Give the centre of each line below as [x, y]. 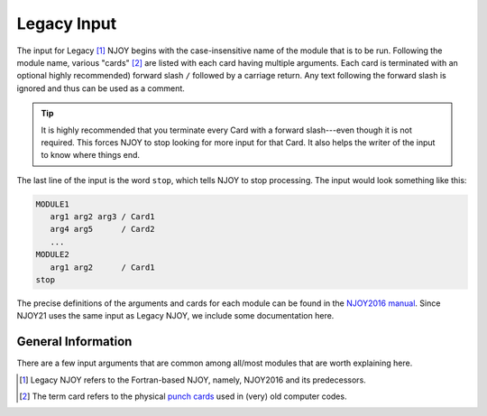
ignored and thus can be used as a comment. [101, 88]
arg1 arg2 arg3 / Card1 [102, 217]
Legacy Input [67, 23]
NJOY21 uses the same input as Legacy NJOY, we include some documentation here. [175, 316]
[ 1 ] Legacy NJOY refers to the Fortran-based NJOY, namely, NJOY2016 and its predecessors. [193, 380]
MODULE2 [52, 254]
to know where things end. [90, 155]
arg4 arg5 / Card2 [102, 229]
